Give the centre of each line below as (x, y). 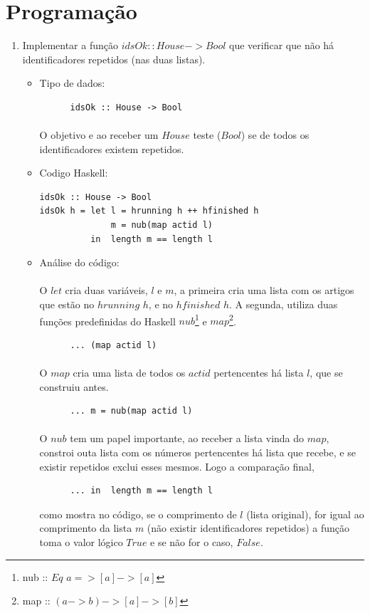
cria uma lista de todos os (129, 373)
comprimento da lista (86, 528)
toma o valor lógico (81, 542)
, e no (161, 304)
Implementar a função (70, 45)
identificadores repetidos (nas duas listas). (114, 59)
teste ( (207, 135)
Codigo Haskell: (74, 173)
